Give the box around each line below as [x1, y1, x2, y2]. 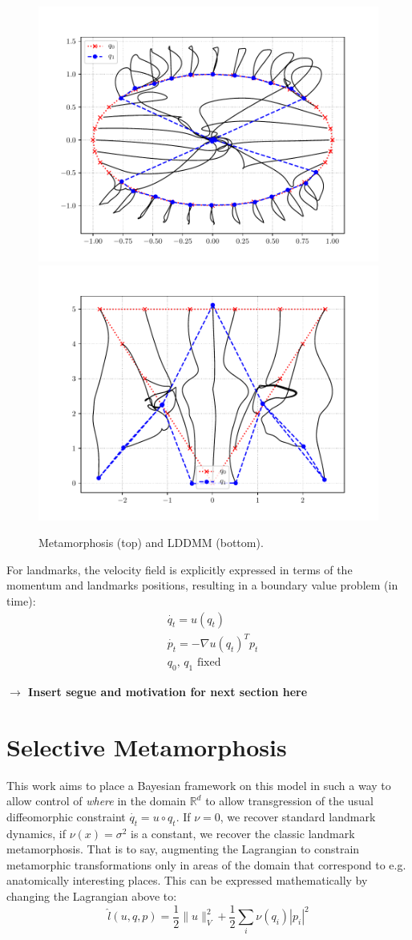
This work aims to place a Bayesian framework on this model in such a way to [6, 776, 391, 793]
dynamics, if [6, 825, 66, 841]
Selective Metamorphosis [6, 730, 287, 763]
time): [6, 592, 36, 609]
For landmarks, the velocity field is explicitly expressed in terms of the [6, 561, 353, 577]
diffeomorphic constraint [6, 808, 126, 825]
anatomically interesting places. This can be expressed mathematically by [6, 872, 368, 889]
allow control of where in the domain [6, 792, 186, 809]
